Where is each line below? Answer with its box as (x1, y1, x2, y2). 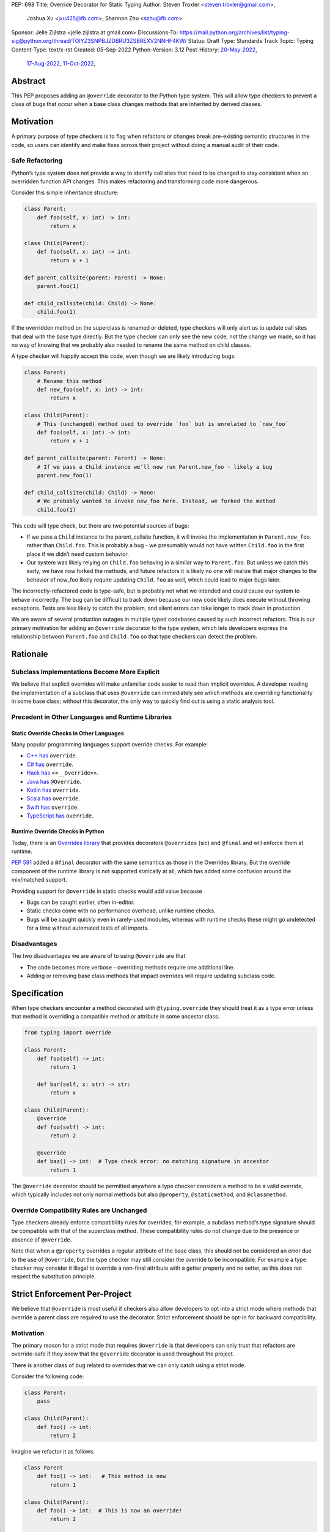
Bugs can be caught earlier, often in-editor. (26, 898, 135, 906)
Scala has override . (26, 795, 81, 802)
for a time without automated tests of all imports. (26, 924, 149, 931)
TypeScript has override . (26, 812, 94, 819)
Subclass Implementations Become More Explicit (11, 667, 160, 676)
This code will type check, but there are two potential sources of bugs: (11, 521, 189, 529)
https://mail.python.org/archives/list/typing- (179, 28, 290, 36)
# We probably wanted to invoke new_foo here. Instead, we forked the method (37, 498, 276, 505)
